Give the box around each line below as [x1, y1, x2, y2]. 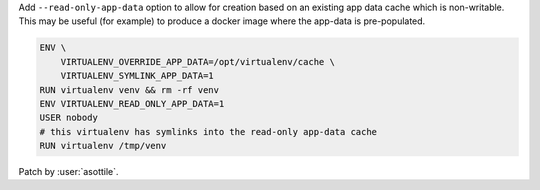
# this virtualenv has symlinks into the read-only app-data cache [39, 126, 378, 137]
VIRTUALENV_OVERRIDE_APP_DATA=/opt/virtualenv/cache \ [60, 56, 335, 67]
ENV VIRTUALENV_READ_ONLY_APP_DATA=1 [39, 98, 225, 109]
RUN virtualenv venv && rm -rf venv [39, 84, 220, 95]
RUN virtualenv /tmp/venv [39, 140, 167, 152]
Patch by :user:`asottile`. [18, 166, 119, 178]
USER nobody [39, 112, 99, 124]
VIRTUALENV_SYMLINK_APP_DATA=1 [60, 70, 214, 82]
